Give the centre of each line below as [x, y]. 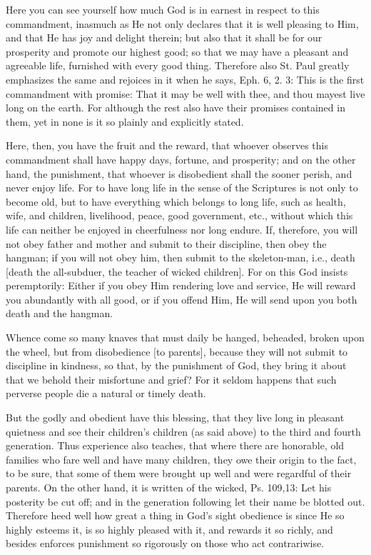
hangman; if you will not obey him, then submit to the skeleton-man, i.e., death [181, 257]
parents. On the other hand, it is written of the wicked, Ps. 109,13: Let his [169, 487]
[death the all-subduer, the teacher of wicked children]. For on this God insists [177, 271]
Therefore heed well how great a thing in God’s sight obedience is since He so [175, 515]
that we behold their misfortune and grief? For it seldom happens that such [171, 379]
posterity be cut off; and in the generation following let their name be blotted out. [185, 501]
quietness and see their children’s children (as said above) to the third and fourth [183, 431]
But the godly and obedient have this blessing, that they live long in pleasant [175, 417]
